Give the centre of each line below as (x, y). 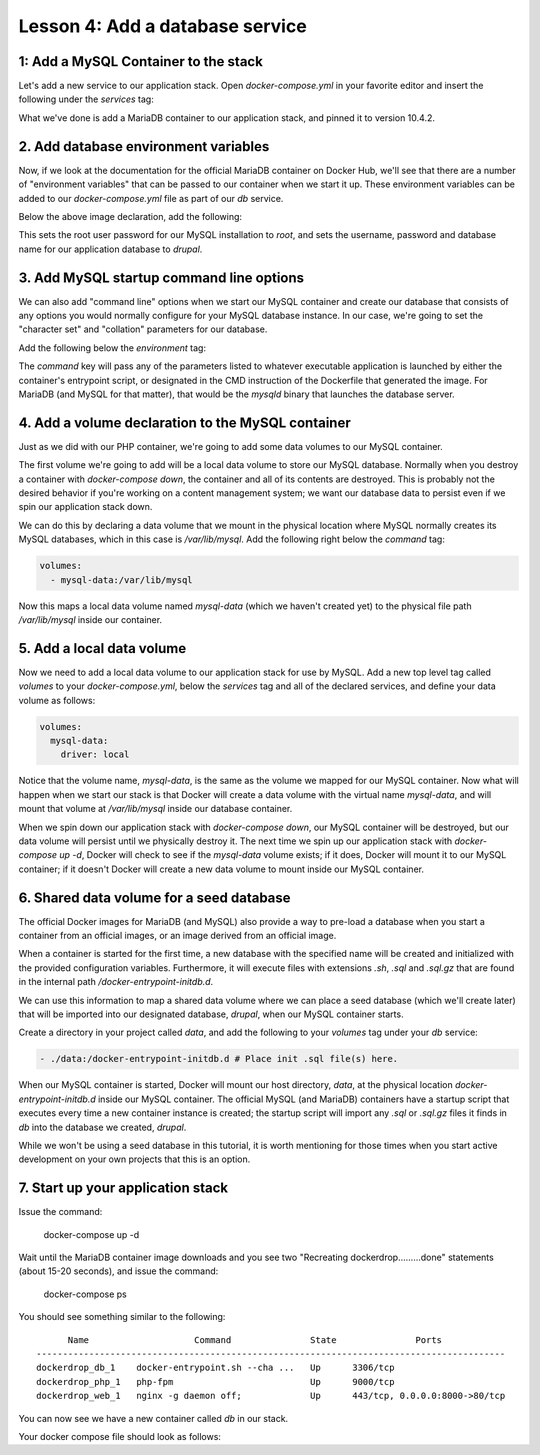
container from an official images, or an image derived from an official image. (177, 936)
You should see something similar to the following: (122, 1317)
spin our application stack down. (85, 507)
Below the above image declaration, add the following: (130, 216)
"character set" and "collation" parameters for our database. (143, 329)
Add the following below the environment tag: (112, 347)
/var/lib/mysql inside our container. (90, 619)
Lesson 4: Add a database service (162, 26)
